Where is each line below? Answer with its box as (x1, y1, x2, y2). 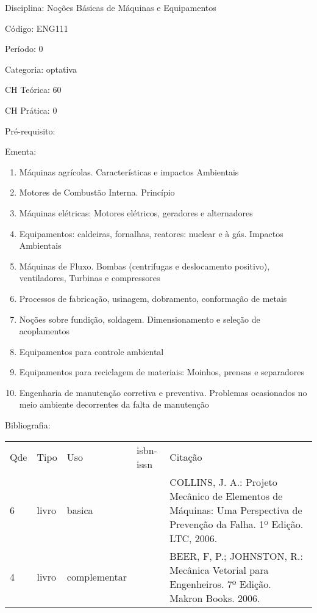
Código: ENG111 (5, 21, 68, 34)
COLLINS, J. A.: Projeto (169, 474, 277, 489)
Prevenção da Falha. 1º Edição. (169, 516, 304, 531)
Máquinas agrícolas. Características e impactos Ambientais (19, 165, 239, 178)
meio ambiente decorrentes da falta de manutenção (19, 398, 209, 411)
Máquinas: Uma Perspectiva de (169, 502, 302, 517)
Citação (169, 450, 202, 464)
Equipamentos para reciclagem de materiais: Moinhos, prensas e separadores (19, 365, 305, 378)
